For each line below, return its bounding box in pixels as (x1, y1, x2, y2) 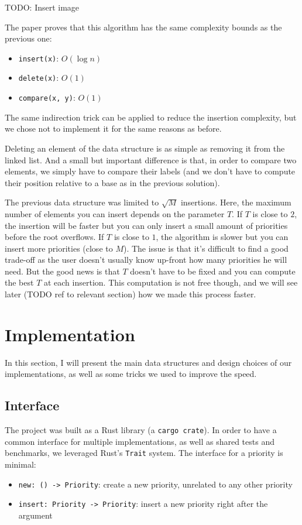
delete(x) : (18, 71, 59, 84)
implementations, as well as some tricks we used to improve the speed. (5, 368, 257, 380)
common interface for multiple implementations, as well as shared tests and (5, 435, 274, 447)
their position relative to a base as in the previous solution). (5, 176, 220, 188)
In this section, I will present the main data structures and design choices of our (5, 356, 292, 368)
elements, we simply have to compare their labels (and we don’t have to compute (5, 165, 296, 177)
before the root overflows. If (5, 231, 104, 243)
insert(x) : (18, 52, 59, 64)
